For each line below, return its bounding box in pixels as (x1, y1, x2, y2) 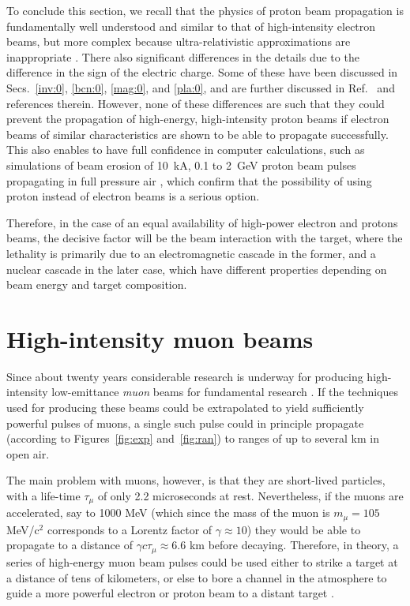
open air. (6, 445, 50, 462)
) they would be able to (246, 521, 361, 537)
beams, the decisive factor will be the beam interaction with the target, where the (6, 230, 403, 246)
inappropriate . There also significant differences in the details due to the (6, 48, 359, 65)
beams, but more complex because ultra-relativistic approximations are (6, 33, 351, 50)
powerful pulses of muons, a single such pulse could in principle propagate (6, 414, 364, 431)
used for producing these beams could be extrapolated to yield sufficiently (6, 399, 364, 415)
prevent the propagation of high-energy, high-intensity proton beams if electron (6, 110, 389, 127)
